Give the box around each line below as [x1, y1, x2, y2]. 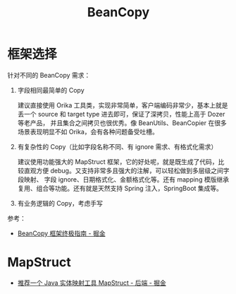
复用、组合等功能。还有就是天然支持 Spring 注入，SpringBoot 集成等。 [17, 184, 223, 192]
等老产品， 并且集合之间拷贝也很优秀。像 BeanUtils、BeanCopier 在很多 [17, 118, 227, 127]
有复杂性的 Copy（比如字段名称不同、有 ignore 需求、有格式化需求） [17, 142, 218, 151]
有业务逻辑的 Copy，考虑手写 [17, 199, 104, 207]
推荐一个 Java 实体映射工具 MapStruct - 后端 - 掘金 [17, 278, 167, 287]
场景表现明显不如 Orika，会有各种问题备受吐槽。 [17, 127, 159, 136]
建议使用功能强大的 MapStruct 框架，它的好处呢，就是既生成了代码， [17, 157, 218, 166]
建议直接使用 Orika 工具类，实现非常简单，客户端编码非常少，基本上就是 [17, 100, 228, 110]
